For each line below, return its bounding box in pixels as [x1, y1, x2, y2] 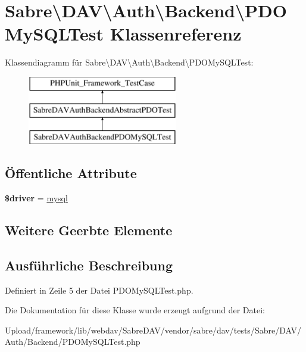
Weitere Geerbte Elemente [5, 221, 173, 239]
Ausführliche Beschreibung [5, 256, 173, 274]
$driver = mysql [5, 192, 68, 204]
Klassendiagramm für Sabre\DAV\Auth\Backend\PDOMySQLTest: [5, 56, 254, 68]
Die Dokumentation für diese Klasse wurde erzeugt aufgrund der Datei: [5, 304, 265, 316]
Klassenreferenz [110, 21, 242, 46]
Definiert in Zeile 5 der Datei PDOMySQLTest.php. [5, 284, 193, 296]
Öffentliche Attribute [5, 164, 137, 182]
